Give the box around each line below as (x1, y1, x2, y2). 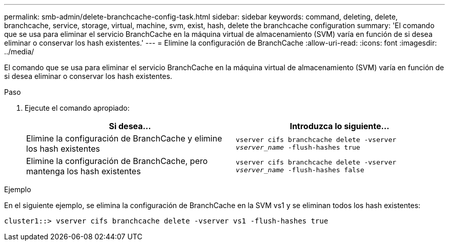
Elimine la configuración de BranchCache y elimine (26, 133, 222, 144)
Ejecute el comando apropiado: (25, 104, 130, 112)
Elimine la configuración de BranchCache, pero (26, 156, 208, 166)
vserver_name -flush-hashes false (236, 166, 364, 174)
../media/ (4, 47, 34, 56)
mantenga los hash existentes (26, 166, 141, 176)
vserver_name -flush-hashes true (236, 144, 360, 151)
